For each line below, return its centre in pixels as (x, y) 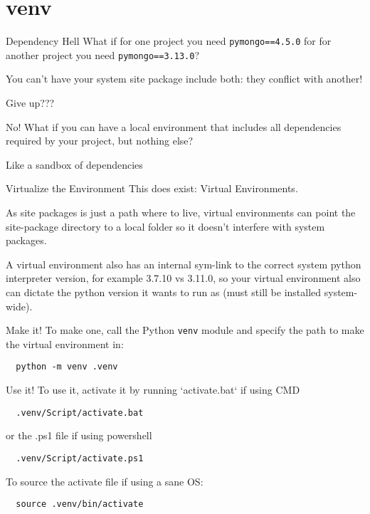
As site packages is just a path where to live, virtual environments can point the (181, 212)
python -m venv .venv (67, 367)
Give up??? (30, 103)
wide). (19, 306)
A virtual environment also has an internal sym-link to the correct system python (184, 264)
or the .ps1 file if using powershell (79, 435)
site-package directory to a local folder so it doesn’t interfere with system (165, 226)
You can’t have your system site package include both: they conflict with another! (184, 79)
